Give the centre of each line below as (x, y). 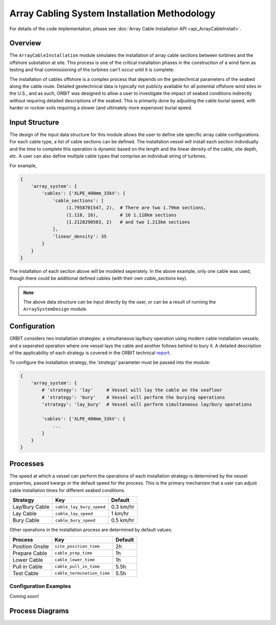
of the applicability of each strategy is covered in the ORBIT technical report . (90, 353)
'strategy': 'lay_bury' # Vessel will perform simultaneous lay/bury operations (147, 405)
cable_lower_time (75, 560)
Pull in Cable (28, 567)
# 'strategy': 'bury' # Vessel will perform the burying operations (133, 397)
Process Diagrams (39, 611)
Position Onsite (31, 546)
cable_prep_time (73, 553)
